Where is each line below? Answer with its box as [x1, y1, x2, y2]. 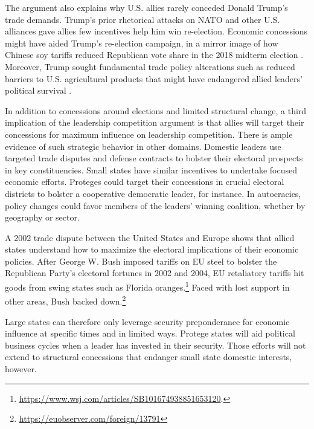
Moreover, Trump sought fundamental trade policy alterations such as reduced [5, 60, 295, 73]
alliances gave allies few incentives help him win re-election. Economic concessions [5, 25, 308, 37]
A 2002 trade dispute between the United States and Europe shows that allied [5, 231, 295, 244]
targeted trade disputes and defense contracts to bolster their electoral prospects [5, 152, 303, 164]
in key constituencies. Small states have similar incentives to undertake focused [5, 163, 297, 176]
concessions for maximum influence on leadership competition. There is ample [5, 127, 293, 140]
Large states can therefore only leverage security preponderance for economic [5, 315, 290, 327]
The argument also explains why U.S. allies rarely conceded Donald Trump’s [5, 1, 288, 13]
